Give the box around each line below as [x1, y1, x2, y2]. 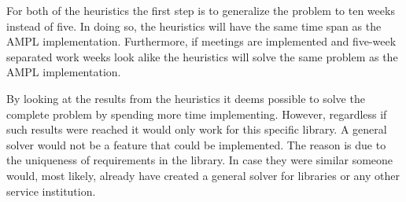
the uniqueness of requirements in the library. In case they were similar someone [6, 152, 393, 168]
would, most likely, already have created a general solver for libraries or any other [6, 167, 400, 183]
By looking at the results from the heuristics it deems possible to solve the [6, 90, 365, 106]
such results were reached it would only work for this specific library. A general [6, 121, 387, 138]
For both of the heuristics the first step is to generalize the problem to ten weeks [6, 2, 395, 18]
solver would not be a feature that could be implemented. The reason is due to [6, 136, 386, 152]
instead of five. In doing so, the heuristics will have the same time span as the [6, 17, 382, 34]
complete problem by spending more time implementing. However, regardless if [6, 105, 387, 122]
